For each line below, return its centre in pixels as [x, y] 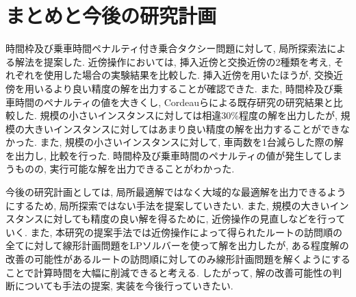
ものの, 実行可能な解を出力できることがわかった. [125, 169]
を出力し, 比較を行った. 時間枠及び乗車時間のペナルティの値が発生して [164, 155]
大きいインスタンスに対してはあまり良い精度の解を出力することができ [182, 128]
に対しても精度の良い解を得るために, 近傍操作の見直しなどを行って [194, 219]
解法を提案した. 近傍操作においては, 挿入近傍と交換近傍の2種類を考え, [173, 61]
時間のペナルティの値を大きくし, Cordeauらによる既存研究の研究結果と [174, 102]
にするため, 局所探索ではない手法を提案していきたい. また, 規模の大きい [168, 205]
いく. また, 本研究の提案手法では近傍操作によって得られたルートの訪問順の [174, 232]
